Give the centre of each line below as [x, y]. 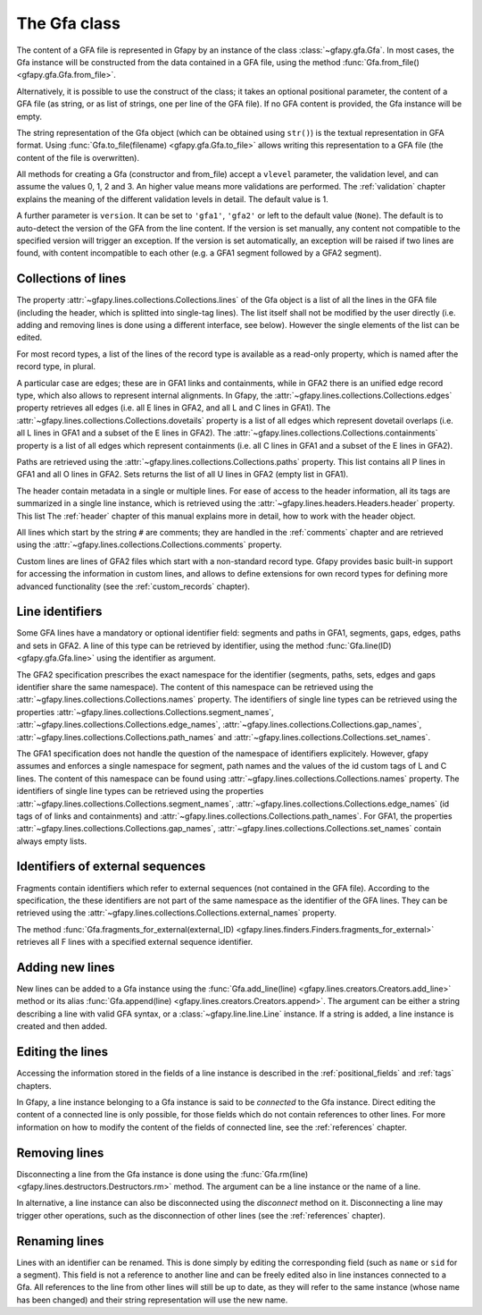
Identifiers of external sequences [111, 867]
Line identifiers [59, 612]
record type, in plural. [56, 367]
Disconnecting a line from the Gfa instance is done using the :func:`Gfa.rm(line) [162, 1174]
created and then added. [62, 1026]
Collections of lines [71, 278]
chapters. [34, 1085]
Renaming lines [60, 1241]
